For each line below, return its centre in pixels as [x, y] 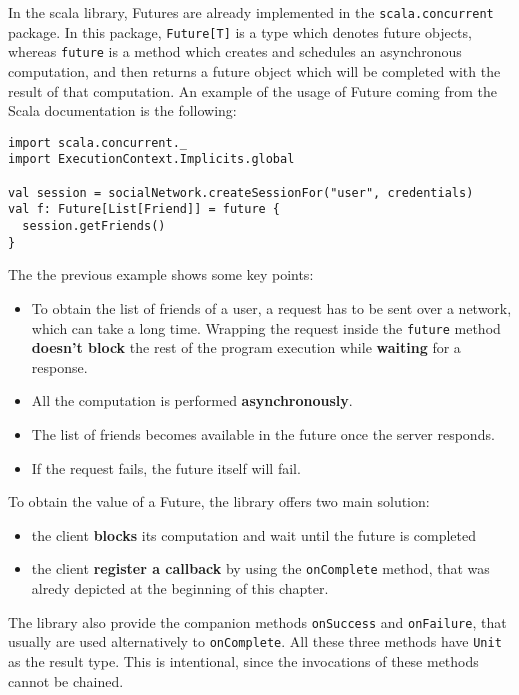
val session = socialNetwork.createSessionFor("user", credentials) [241, 192]
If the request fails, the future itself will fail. [166, 467]
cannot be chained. [66, 680]
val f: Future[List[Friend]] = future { [144, 209]
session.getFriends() [94, 226]
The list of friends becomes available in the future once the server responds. [263, 433]
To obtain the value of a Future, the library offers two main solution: [219, 501]
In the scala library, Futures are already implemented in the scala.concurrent [251, 12]
